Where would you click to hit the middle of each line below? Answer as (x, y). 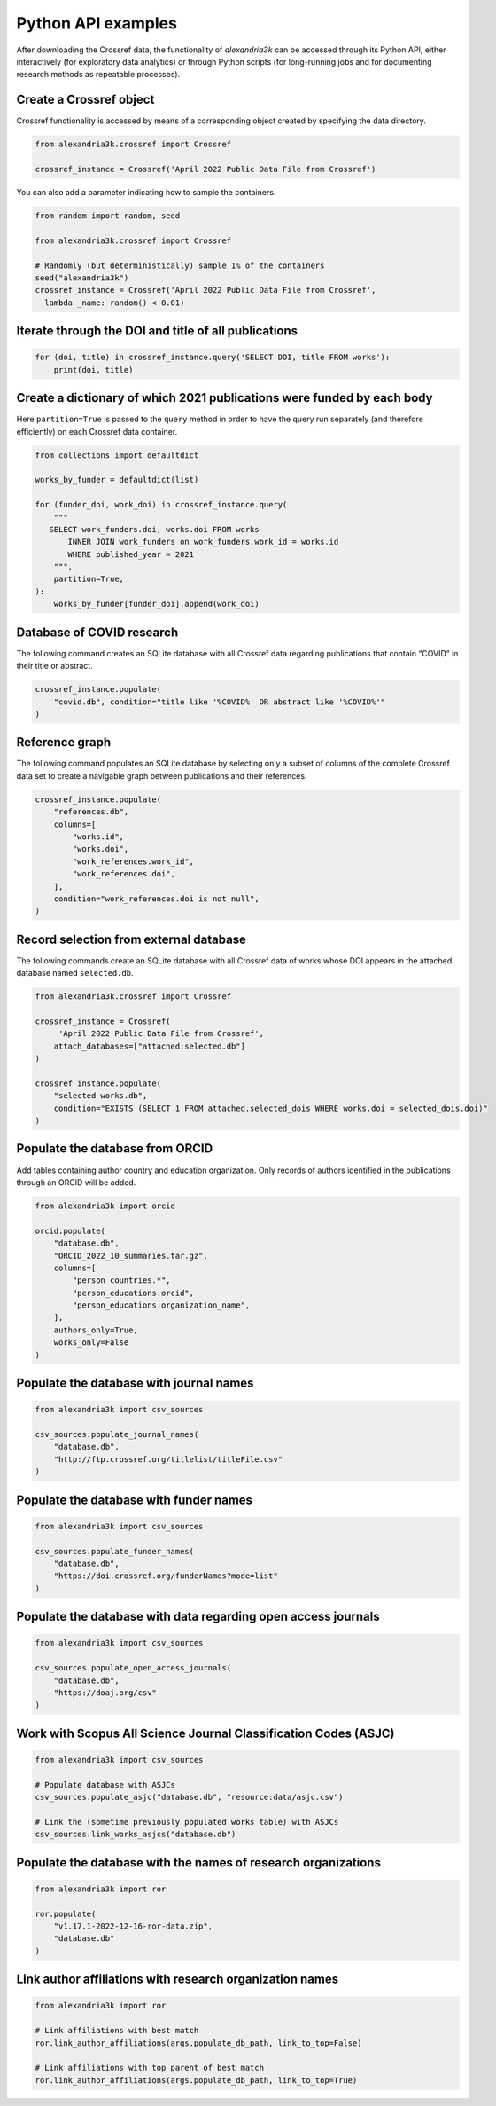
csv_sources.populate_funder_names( (115, 1551)
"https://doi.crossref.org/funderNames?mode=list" (166, 1576)
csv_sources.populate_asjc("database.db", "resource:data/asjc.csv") (189, 1797)
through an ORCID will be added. (76, 1182)
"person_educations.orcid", (133, 1293)
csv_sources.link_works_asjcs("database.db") (136, 1835)
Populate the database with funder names (134, 1500)
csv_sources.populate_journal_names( (117, 1434)
